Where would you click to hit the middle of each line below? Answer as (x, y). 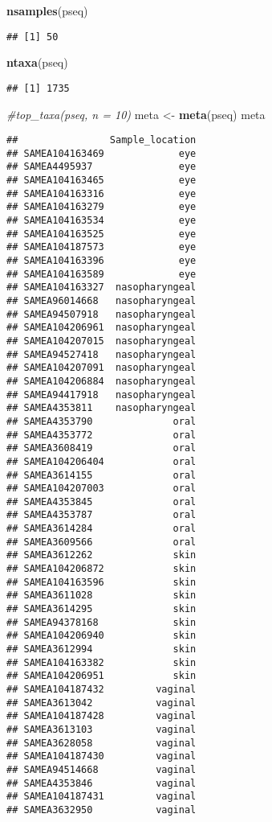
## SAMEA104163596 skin (101, 582)
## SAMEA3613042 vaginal (101, 703)
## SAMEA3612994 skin (101, 649)
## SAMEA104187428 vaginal (101, 716)
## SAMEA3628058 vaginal (101, 743)
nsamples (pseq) (47, 10)
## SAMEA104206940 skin (101, 636)
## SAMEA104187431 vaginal (101, 797)
